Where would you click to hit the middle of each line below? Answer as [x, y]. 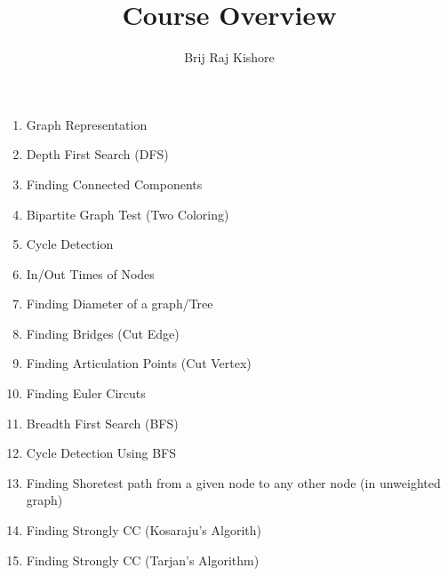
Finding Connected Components [114, 184]
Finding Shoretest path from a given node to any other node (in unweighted [233, 482]
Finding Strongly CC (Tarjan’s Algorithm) [143, 560]
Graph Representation [87, 124]
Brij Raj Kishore [229, 57]
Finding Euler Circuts [86, 393]
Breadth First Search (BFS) [102, 423]
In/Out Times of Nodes [90, 273]
